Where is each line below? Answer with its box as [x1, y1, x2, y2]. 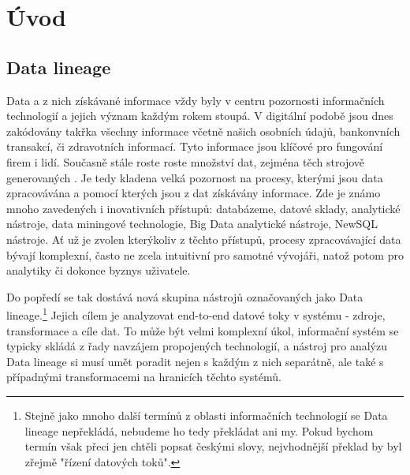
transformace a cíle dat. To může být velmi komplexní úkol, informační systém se [6, 322, 399, 338]
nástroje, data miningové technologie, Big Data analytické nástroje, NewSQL [6, 215, 378, 232]
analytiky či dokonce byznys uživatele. [6, 262, 191, 279]
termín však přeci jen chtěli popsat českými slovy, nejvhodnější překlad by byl [24, 438, 402, 454]
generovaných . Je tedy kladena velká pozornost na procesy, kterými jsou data [6, 169, 383, 185]
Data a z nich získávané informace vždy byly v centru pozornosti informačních [6, 92, 385, 108]
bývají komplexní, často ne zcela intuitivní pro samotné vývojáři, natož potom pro [6, 246, 404, 263]
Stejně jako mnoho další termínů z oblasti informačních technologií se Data [24, 406, 388, 423]
